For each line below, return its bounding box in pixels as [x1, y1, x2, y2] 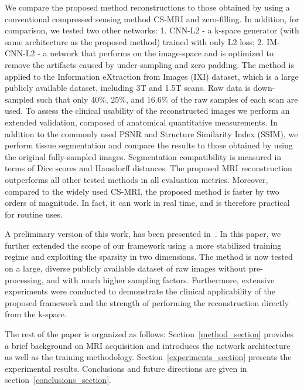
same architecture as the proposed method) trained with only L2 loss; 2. [5, 35, 264, 48]
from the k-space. [5, 308, 67, 320]
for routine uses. [5, 208, 63, 220]
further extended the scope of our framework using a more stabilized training [5, 239, 282, 251]
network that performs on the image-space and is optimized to [50, 47, 274, 59]
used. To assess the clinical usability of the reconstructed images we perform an [5, 104, 290, 117]
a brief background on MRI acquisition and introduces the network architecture [5, 339, 291, 351]
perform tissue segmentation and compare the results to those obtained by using [5, 139, 293, 151]
